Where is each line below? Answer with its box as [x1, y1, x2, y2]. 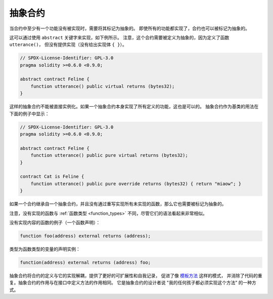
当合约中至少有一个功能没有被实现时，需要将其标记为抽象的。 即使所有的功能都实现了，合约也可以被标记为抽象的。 [9, 25, 250, 31]
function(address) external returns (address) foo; [20, 260, 151, 265]
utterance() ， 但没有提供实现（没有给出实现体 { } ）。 [9, 41, 127, 48]
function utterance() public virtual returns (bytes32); [30, 83, 175, 89]
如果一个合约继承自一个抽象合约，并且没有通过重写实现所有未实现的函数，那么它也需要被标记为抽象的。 [9, 201, 226, 207]
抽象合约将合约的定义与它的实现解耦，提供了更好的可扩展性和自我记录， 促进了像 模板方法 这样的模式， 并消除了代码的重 [9, 272, 262, 278]
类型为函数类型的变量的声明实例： [9, 246, 80, 252]
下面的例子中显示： [9, 110, 50, 116]
